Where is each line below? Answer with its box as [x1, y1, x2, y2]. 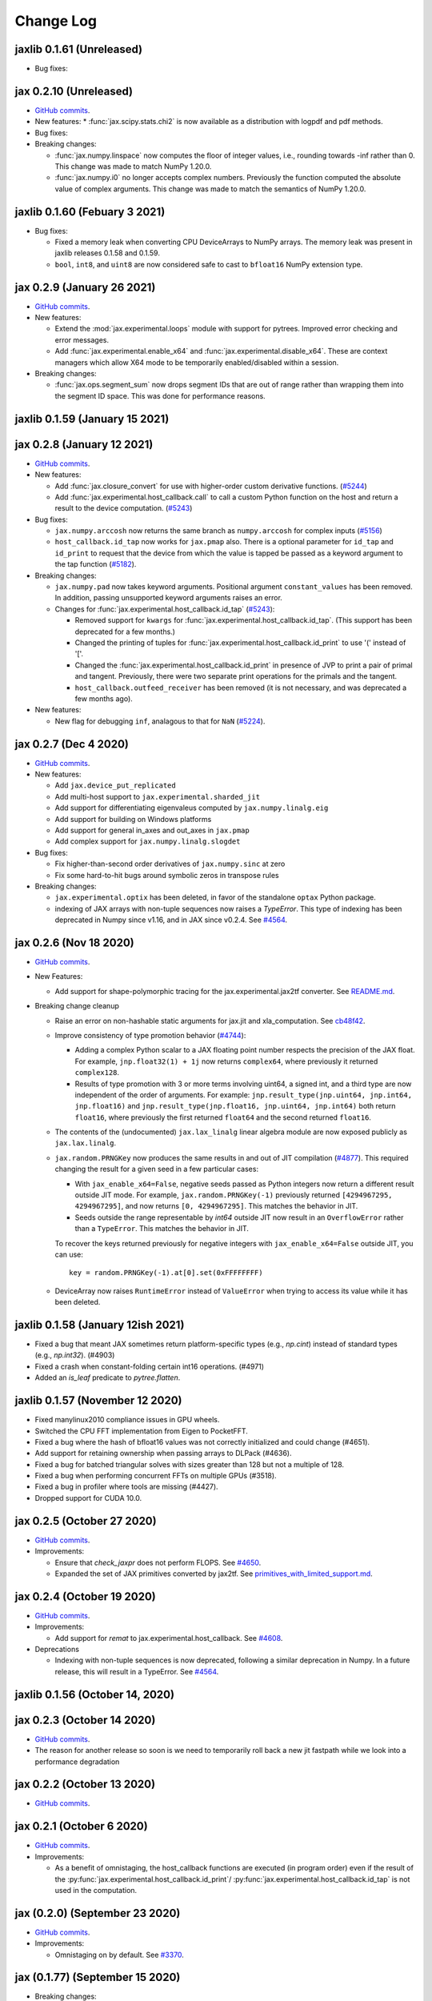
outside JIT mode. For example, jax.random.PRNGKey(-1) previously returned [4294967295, [74, 1190, 393, 1200]
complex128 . [74, 1068, 120, 1077]
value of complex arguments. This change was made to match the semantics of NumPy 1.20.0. [54, 184, 366, 194]
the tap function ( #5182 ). [54, 559, 137, 569]
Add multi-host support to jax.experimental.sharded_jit [54, 792, 260, 801]
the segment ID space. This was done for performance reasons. [54, 391, 266, 400]
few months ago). [74, 693, 134, 704]
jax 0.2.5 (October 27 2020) [14, 1514, 157, 1528]
